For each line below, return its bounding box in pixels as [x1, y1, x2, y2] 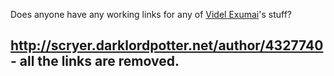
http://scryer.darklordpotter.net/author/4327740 [10, 37, 324, 54]
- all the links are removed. [10, 53, 180, 70]
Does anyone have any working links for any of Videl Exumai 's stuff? [10, 9, 292, 20]
